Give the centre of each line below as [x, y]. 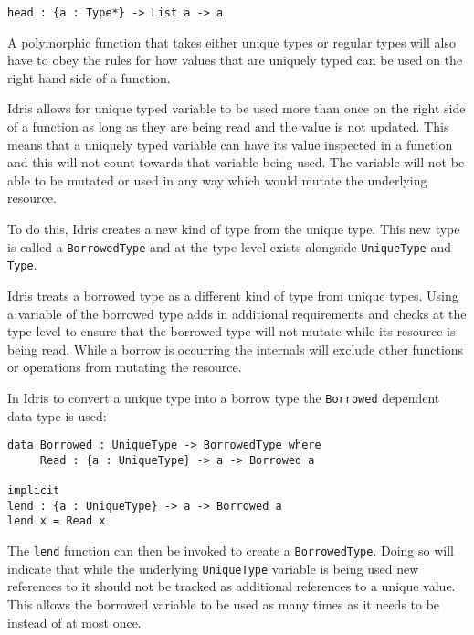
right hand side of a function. [89, 77]
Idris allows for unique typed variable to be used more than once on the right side [237, 108]
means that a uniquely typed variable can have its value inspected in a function [230, 144]
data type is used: [57, 415]
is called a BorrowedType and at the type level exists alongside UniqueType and [230, 246]
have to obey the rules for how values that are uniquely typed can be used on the [235, 60]
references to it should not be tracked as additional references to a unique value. [232, 586]
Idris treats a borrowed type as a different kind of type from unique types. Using [233, 295]
